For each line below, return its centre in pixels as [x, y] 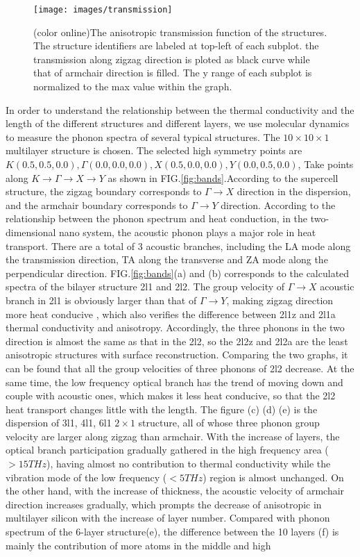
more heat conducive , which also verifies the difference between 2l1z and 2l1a [171, 314]
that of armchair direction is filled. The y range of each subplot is [173, 73]
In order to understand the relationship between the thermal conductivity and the [180, 109]
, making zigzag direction [280, 300]
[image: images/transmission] [103, 10]
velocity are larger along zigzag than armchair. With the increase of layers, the [173, 436]
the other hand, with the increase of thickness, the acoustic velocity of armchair [175, 491]
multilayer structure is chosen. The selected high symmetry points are [154, 150]
